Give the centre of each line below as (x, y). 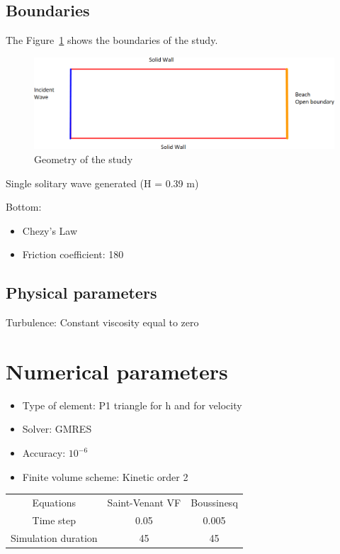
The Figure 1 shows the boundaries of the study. (112, 40)
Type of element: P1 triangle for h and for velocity (132, 405)
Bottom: (24, 207)
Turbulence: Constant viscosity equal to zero (102, 322)
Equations (54, 502)
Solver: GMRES (57, 429)
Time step (54, 520)
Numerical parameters (117, 371)
